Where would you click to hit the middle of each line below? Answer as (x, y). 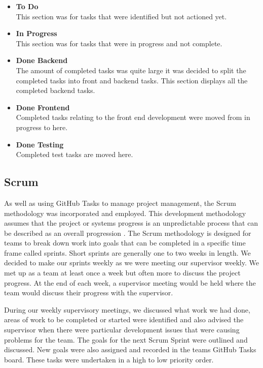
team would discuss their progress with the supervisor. (89, 293)
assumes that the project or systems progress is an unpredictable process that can (131, 223)
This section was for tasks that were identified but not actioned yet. (121, 16)
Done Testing (40, 144)
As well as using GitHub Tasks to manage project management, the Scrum (120, 203)
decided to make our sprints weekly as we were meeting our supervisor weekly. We (131, 263)
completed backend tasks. (55, 90)
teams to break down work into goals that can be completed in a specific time (125, 243)
